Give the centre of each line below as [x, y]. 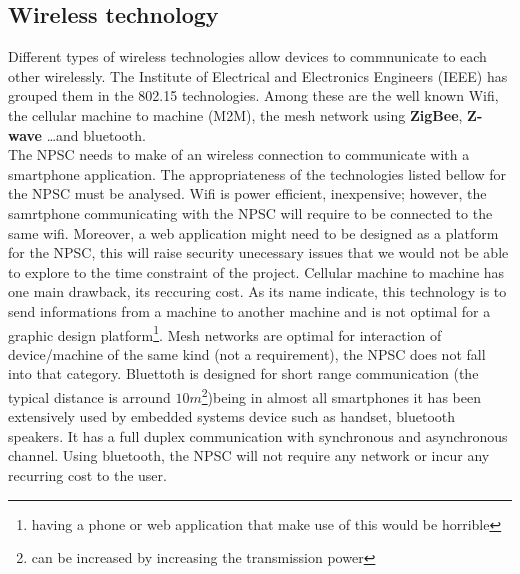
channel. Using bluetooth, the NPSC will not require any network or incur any [249, 455]
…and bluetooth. [96, 134]
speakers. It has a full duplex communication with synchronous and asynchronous [258, 435]
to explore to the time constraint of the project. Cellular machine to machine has [256, 271]
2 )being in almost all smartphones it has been [341, 395]
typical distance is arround [89, 396]
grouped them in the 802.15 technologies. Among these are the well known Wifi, [253, 95]
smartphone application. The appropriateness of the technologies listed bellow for [257, 173]
